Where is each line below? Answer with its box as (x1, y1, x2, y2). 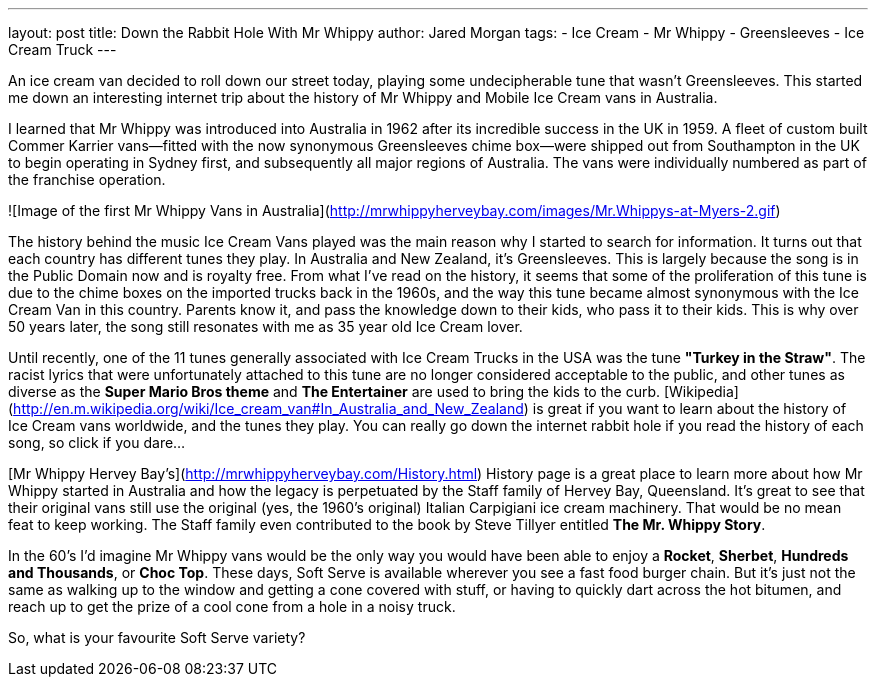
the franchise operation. (8, 171, 166, 188)
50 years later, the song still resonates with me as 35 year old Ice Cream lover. (8, 318, 523, 335)
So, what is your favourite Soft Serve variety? (8, 629, 306, 646)
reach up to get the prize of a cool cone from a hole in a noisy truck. (8, 598, 456, 615)
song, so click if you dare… (8, 434, 186, 451)
